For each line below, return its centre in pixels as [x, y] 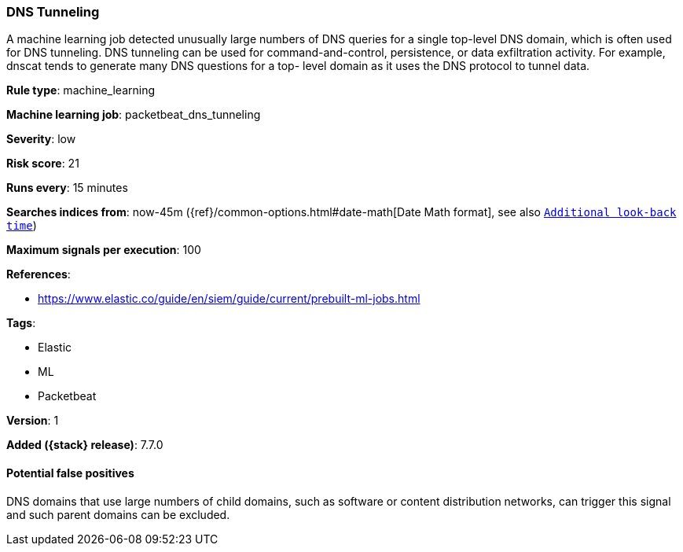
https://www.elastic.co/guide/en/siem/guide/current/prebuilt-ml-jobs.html [229, 299]
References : [39, 274]
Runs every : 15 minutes [67, 188]
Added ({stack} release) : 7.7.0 [85, 445]
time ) [22, 226]
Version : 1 [33, 421]
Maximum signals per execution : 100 [104, 250]
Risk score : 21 [43, 164]
